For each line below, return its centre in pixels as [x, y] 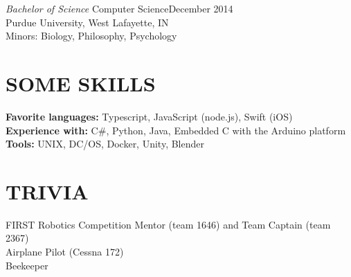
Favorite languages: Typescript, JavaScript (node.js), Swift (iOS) [149, 116]
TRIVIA [47, 191]
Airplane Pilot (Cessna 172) [65, 251]
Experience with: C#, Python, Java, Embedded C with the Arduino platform [176, 130]
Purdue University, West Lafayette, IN [87, 22]
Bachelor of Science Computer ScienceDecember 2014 [119, 8]
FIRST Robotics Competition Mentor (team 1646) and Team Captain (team [168, 224]
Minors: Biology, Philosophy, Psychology [91, 36]
